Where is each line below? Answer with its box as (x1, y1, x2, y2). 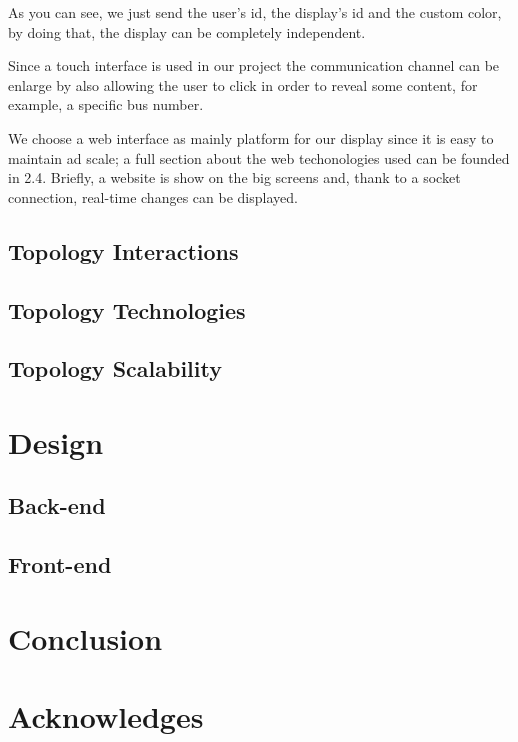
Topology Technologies (8, 294, 246, 325)
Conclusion (8, 617, 163, 658)
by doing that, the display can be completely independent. (8, 21, 366, 42)
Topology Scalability (8, 353, 222, 384)
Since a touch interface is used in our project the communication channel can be (8, 55, 500, 76)
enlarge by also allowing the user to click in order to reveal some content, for (8, 74, 478, 95)
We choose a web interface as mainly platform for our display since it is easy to (8, 127, 494, 148)
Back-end (8, 490, 106, 521)
